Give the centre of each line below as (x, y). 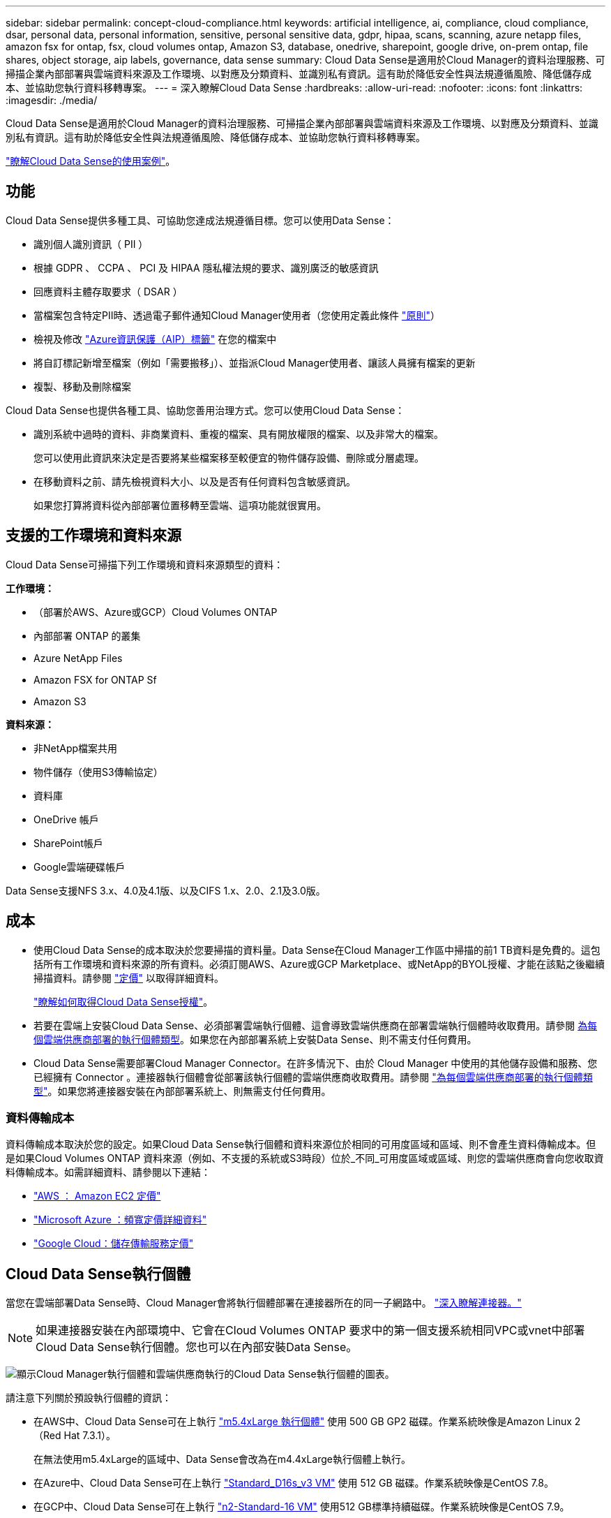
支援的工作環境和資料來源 (93, 536)
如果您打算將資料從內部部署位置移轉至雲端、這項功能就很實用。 (180, 505)
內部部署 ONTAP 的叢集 (87, 635)
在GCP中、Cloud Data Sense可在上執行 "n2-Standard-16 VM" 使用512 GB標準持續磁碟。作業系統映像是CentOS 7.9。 (302, 1507)
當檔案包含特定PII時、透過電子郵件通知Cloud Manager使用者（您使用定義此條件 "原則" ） (237, 315)
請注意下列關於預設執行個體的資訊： (89, 1398)
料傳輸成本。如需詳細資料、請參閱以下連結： (108, 1172)
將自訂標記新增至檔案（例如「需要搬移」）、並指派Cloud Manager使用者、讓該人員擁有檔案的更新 (255, 362)
